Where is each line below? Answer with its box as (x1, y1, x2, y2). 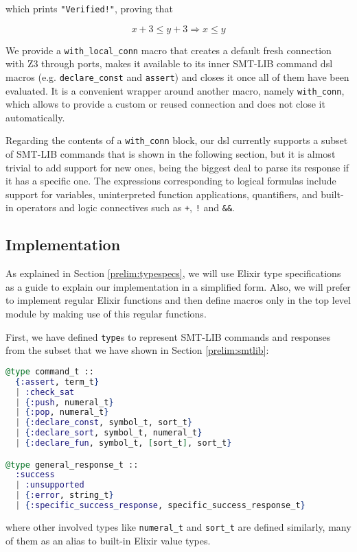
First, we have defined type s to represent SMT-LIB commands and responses (5, 329, 331, 344)
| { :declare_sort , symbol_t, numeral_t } (15, 428, 203, 438)
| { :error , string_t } (15, 490, 114, 501)
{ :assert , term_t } (15, 376, 100, 387)
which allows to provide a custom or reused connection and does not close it (5, 97, 325, 111)
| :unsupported (15, 480, 84, 490)
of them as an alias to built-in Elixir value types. (5, 533, 211, 547)
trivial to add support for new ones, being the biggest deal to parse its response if (5, 160, 349, 174)
